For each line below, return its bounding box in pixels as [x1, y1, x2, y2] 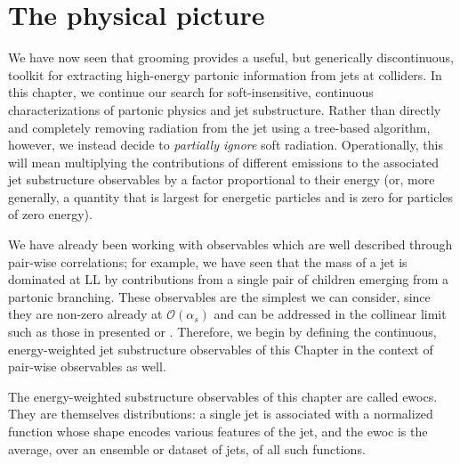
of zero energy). [8, 205, 93, 224]
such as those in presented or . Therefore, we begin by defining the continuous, [8, 322, 437, 341]
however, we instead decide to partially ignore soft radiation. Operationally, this [8, 135, 443, 154]
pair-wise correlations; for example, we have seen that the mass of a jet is [8, 252, 408, 271]
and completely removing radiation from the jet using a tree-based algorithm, [8, 118, 431, 136]
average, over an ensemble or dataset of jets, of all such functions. [8, 439, 366, 458]
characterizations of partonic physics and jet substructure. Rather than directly [8, 100, 441, 118]
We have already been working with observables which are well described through [8, 235, 453, 254]
